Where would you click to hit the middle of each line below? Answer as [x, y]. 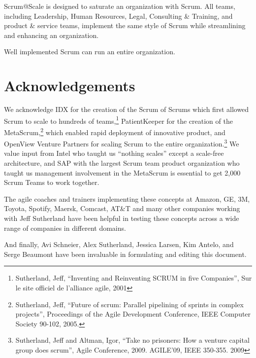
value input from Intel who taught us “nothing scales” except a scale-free [114, 153]
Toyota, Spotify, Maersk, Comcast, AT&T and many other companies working [122, 208]
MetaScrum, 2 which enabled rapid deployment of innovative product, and [115, 131]
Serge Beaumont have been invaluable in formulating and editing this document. [125, 254]
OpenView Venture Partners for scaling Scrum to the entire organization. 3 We [122, 143]
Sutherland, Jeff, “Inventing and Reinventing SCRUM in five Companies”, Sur [134, 278]
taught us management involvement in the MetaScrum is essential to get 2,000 [122, 172]
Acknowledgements [70, 86]
